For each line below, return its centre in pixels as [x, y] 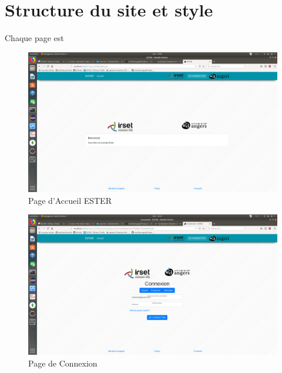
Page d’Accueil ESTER [70, 200]
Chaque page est [34, 38]
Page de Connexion [63, 363]
